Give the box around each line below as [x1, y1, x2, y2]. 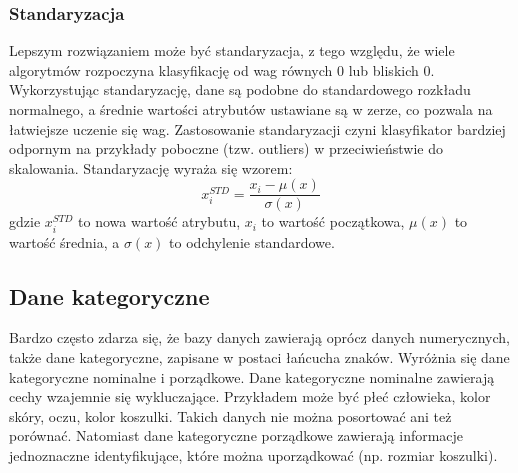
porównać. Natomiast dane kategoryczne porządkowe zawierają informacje [9, 425, 464, 446]
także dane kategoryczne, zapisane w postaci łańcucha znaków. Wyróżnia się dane [9, 346, 510, 367]
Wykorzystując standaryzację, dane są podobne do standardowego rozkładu [9, 79, 471, 100]
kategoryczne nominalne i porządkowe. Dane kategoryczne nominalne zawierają [9, 366, 495, 387]
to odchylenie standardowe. [169, 231, 335, 252]
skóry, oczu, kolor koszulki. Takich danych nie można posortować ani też [9, 405, 452, 426]
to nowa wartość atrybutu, [78, 211, 241, 232]
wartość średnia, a [9, 231, 120, 252]
